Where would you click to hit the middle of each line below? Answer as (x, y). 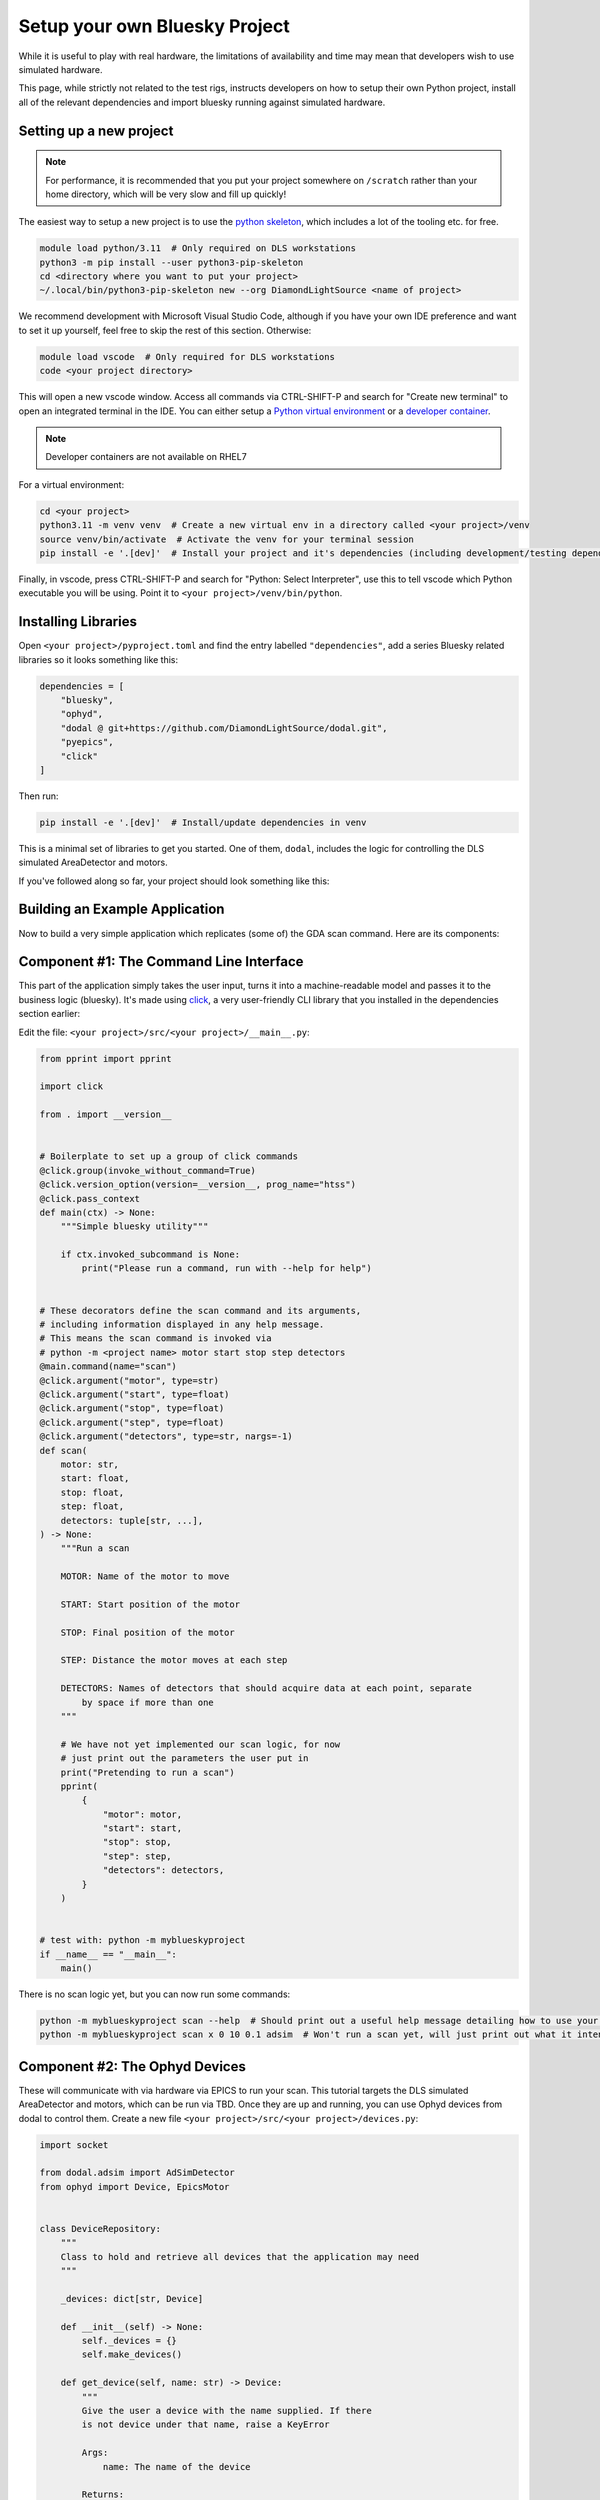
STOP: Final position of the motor (147, 1632)
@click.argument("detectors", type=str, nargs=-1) (166, 1436)
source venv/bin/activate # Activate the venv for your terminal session (227, 539)
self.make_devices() (132, 2354)
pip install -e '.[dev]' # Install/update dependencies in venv (203, 822)
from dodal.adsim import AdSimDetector (137, 2173)
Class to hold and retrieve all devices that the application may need (240, 2256)
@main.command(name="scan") (108, 1366)
